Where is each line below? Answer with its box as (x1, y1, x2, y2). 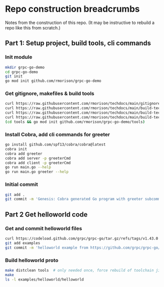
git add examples (5, 240, 41, 245)
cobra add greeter (5, 151, 42, 156)
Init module (5, 54, 33, 61)
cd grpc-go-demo (5, 70, 38, 74)
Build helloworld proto (5, 257, 59, 263)
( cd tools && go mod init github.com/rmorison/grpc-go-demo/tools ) (5, 119, 145, 124)
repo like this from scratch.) (5, 24, 61, 30)
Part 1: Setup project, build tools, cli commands (5, 39, 151, 48)
